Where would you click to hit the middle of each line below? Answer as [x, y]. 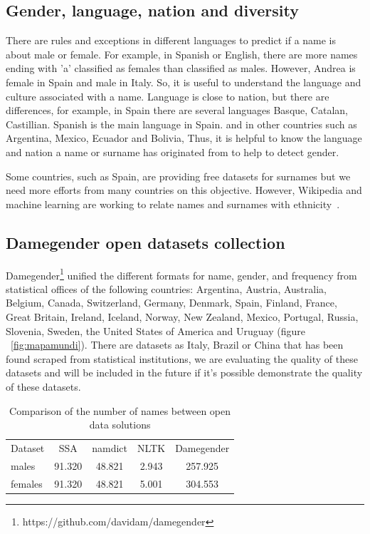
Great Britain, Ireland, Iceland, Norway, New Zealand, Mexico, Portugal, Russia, [182, 316]
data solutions [120, 425]
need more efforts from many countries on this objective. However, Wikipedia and [184, 190]
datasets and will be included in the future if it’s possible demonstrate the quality [184, 373]
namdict [110, 447]
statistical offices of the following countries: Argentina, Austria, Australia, [166, 288]
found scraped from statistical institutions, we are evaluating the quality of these [182, 358]
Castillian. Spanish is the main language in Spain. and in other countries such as [181, 124]
